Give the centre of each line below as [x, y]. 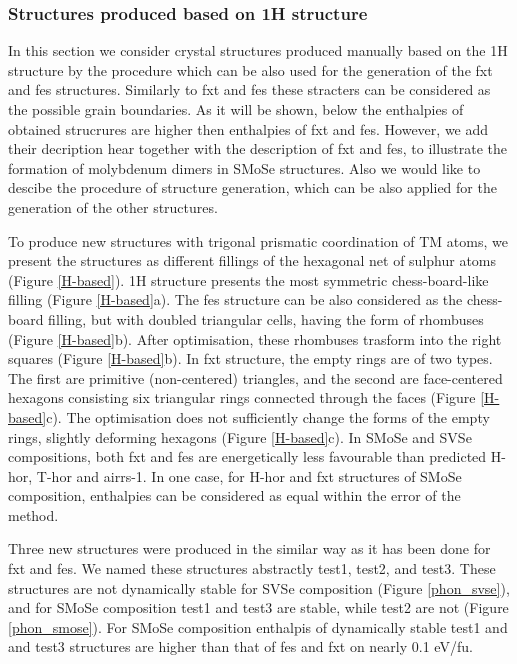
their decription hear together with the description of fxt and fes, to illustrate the [258, 148]
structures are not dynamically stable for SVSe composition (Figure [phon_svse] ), [259, 587]
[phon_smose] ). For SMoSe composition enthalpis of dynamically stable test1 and [258, 626]
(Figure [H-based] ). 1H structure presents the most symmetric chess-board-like [248, 279]
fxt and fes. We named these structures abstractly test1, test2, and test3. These [252, 568]
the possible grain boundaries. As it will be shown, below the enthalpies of [236, 109]
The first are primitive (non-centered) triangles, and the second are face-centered [255, 377]
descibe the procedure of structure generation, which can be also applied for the [252, 187]
